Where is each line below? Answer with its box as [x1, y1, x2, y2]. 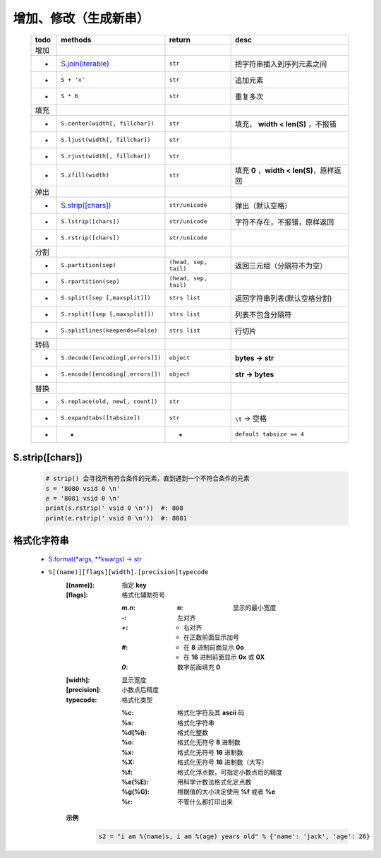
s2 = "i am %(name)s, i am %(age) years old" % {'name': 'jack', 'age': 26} [98, 833, 370, 840]
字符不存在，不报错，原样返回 [234, 217, 334, 227]
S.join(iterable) [61, 59, 109, 68]
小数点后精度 [121, 686, 159, 694]
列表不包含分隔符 [234, 309, 292, 319]
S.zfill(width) [61, 172, 109, 179]
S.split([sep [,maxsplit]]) [61, 294, 151, 302]
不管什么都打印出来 [177, 797, 233, 806]
